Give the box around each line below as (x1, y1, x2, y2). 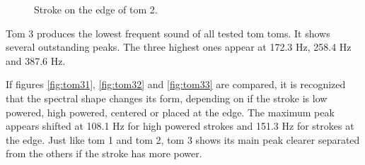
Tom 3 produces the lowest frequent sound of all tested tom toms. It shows (6, 25, 330, 40)
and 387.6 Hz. (6, 53, 66, 68)
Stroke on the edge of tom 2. (34, 2, 158, 16)
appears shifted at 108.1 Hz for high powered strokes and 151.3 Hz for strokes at (6, 118, 354, 133)
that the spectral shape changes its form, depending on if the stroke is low (6, 90, 328, 105)
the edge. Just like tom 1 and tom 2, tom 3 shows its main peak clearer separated (6, 132, 360, 147)
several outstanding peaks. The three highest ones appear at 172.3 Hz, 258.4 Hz (6, 39, 352, 54)
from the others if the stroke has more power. (6, 146, 202, 161)
